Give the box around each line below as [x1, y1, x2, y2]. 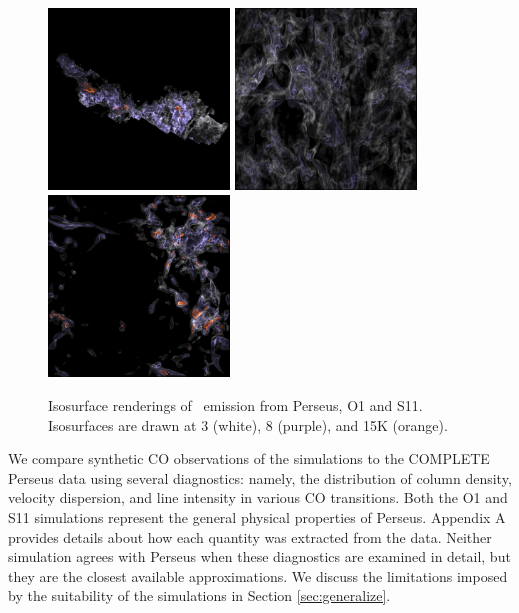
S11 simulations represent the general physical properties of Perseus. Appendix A [8, 506, 506, 527]
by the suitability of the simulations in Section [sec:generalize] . [8, 585, 391, 606]
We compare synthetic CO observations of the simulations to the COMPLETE [8, 448, 490, 469]
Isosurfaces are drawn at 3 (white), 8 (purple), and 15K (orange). [48, 414, 448, 435]
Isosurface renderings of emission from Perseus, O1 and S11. [48, 394, 423, 415]
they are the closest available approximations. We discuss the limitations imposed [8, 565, 508, 586]
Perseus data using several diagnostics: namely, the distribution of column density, [8, 467, 512, 488]
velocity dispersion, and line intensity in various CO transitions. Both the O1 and [8, 487, 508, 508]
